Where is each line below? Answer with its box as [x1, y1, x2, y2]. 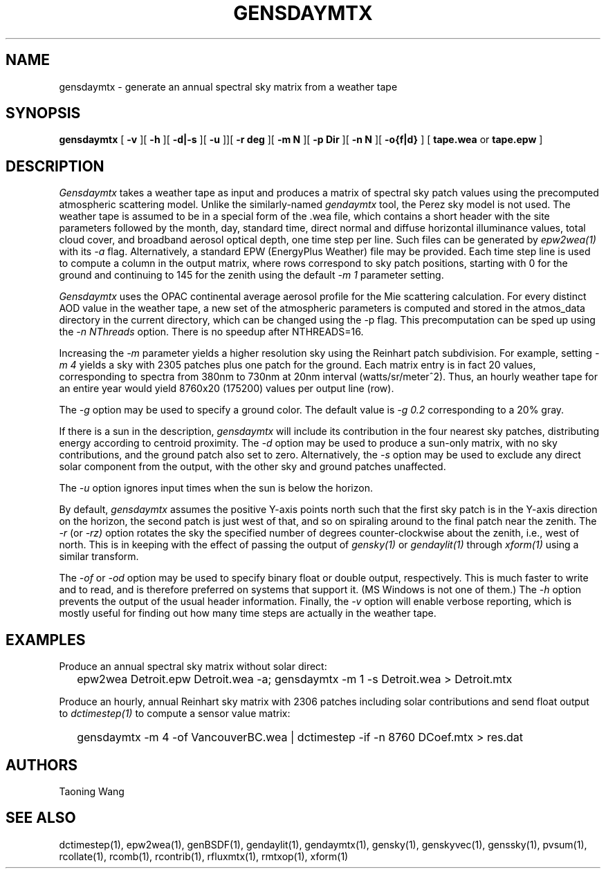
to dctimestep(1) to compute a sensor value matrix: [59, 707, 291, 720]
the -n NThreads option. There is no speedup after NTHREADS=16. [59, 326, 364, 338]
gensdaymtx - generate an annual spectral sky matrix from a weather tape [59, 80, 398, 93]
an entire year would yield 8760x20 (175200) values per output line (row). [59, 382, 394, 395]
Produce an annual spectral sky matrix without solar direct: [59, 660, 327, 673]
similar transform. [59, 550, 139, 563]
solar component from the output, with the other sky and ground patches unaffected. [59, 461, 446, 473]
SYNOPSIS [6, 104, 81, 122]
